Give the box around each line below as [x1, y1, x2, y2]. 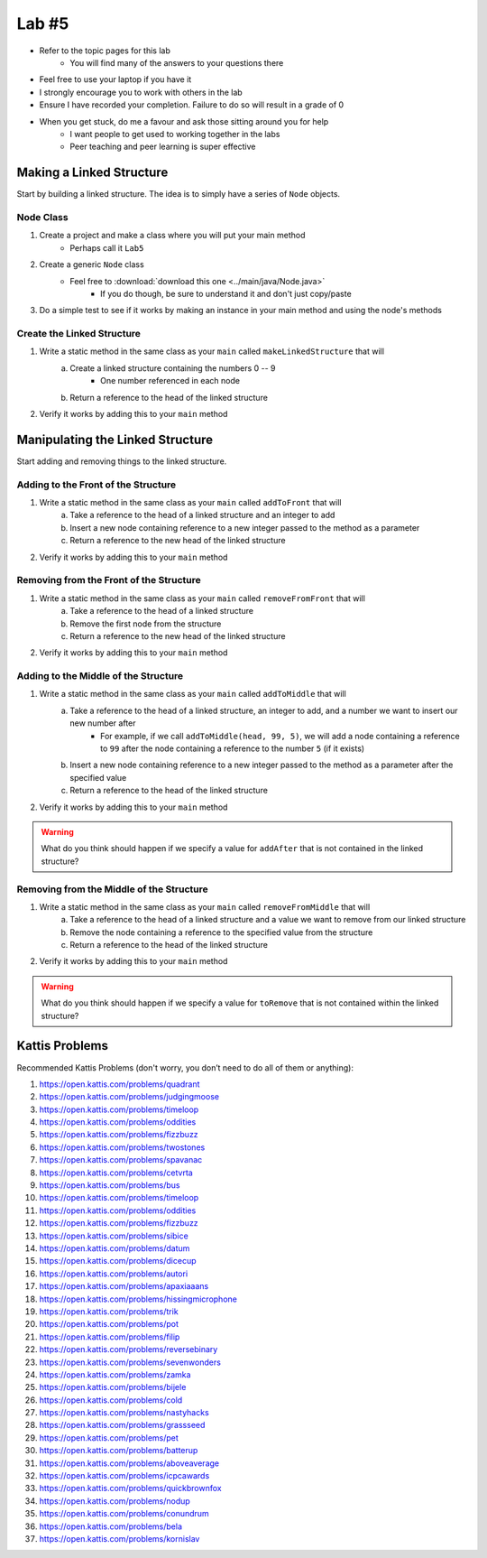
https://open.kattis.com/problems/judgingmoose [39, 1091, 220, 1102]
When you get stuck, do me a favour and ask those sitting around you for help [39, 116, 329, 126]
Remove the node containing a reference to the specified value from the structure [69, 926, 373, 938]
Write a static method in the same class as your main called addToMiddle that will [39, 689, 346, 700]
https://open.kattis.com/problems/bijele [39, 1382, 187, 1393]
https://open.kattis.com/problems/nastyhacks [39, 1407, 209, 1418]
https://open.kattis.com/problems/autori [39, 1268, 188, 1279]
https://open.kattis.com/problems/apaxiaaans [39, 1281, 209, 1292]
